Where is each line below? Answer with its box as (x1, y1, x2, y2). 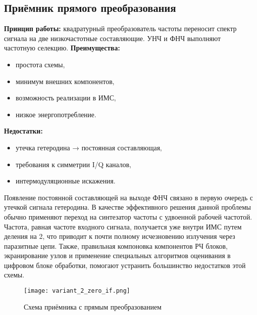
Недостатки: (4, 126, 43, 136)
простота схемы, (15, 59, 65, 69)
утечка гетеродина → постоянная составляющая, (15, 142, 162, 152)
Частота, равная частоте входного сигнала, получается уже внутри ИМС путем (4, 221, 242, 231)
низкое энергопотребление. (15, 109, 97, 119)
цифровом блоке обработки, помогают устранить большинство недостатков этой (4, 260, 246, 270)
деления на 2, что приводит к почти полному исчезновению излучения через (4, 231, 235, 241)
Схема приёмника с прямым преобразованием (24, 301, 162, 312)
